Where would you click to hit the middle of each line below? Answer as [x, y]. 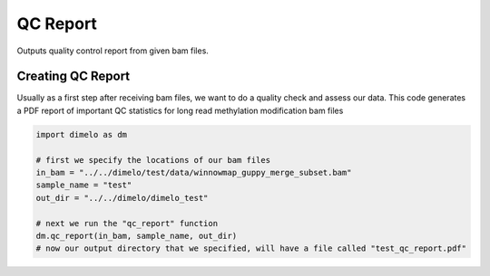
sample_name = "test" [84, 185]
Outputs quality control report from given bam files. [113, 51]
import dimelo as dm [81, 134]
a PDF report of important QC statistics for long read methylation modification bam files [180, 110]
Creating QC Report [73, 76]
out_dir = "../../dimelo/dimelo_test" [122, 198]
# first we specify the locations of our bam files [153, 160]
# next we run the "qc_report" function [127, 223]
